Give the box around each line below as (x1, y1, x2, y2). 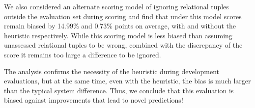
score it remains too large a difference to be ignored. (4, 49, 161, 59)
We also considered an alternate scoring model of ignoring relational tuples (4, 1, 229, 11)
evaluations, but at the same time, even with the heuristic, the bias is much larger (4, 76, 251, 86)
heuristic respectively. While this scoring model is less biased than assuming (4, 30, 232, 40)
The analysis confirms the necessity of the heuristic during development (4, 66, 220, 76)
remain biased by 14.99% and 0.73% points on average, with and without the (4, 21, 236, 31)
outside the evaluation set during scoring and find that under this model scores (4, 11, 242, 21)
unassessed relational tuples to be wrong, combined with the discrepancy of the (4, 40, 243, 50)
